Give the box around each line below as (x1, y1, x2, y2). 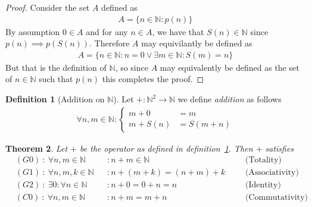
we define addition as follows (177, 93, 282, 105)
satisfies (265, 142, 294, 154)
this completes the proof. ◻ (102, 73, 204, 85)
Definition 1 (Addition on (5, 93, 105, 105)
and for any (86, 25, 128, 37)
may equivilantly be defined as (141, 37, 252, 49)
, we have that (152, 25, 204, 37)
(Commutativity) (245, 193, 308, 202)
